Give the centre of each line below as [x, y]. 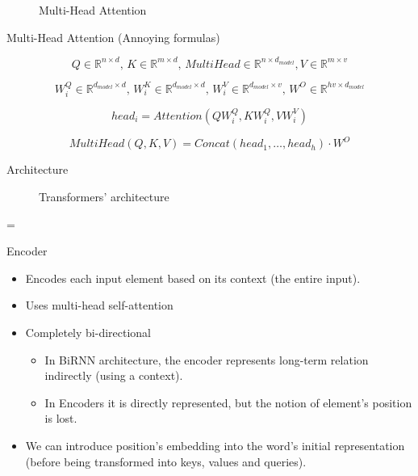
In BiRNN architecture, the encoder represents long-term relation [207, 359]
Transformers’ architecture [104, 197]
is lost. [61, 418]
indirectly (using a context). [114, 375]
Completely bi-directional [88, 332]
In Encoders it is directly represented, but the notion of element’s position [228, 402]
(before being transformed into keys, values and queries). [166, 461]
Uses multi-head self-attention [99, 305]
